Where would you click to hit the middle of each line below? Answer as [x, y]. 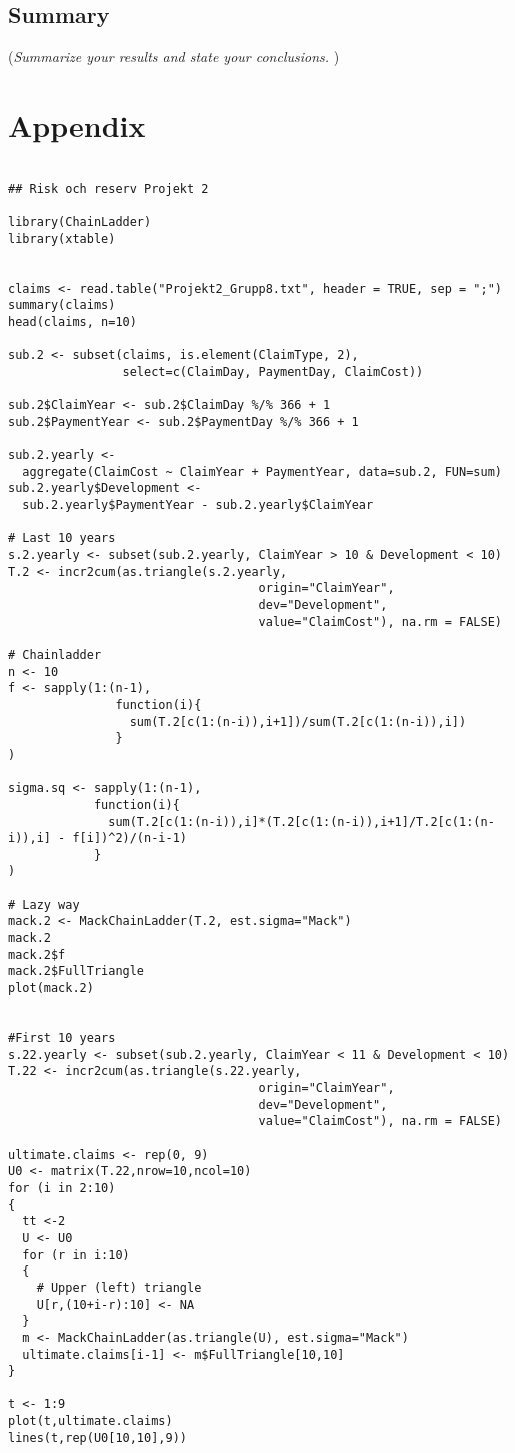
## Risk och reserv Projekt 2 [108, 188]
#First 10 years [62, 1038]
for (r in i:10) [76, 1254]
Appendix [77, 124]
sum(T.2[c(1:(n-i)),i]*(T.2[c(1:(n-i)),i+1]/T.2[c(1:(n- [301, 821]
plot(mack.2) [51, 988]
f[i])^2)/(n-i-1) [129, 838]
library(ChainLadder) [80, 221]
